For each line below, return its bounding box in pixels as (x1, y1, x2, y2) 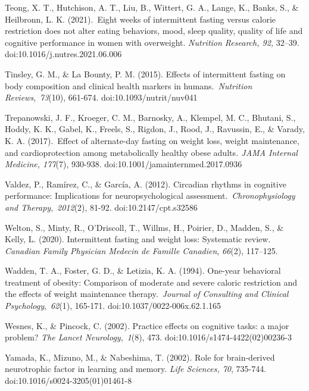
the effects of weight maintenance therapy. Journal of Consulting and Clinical (5, 287, 289, 300)
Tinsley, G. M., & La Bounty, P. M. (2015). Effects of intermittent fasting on (5, 67, 286, 80)
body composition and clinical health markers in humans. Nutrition (5, 79, 252, 92)
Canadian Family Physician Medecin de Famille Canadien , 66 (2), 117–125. (5, 244, 278, 257)
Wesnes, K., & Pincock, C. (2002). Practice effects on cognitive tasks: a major (5, 319, 289, 331)
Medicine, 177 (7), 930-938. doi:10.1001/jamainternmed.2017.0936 (5, 158, 242, 170)
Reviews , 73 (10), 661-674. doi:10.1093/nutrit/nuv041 (5, 91, 198, 104)
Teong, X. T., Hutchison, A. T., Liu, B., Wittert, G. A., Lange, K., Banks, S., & (5, 1, 299, 13)
